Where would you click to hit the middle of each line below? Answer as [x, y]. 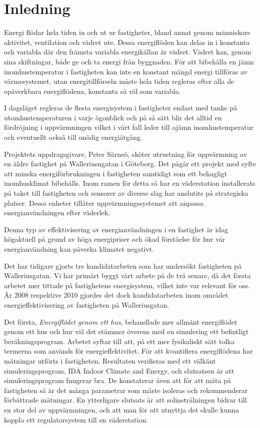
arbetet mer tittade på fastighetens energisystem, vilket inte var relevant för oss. [127, 285]
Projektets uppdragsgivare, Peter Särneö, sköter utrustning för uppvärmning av [126, 154]
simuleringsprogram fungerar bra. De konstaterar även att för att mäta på [117, 380]
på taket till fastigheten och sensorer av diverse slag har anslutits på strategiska [126, 193]
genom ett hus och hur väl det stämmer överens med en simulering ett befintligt [126, 331]
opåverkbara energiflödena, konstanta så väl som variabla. [92, 91]
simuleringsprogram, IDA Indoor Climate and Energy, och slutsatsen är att [119, 370]
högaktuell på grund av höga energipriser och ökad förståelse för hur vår [115, 239]
